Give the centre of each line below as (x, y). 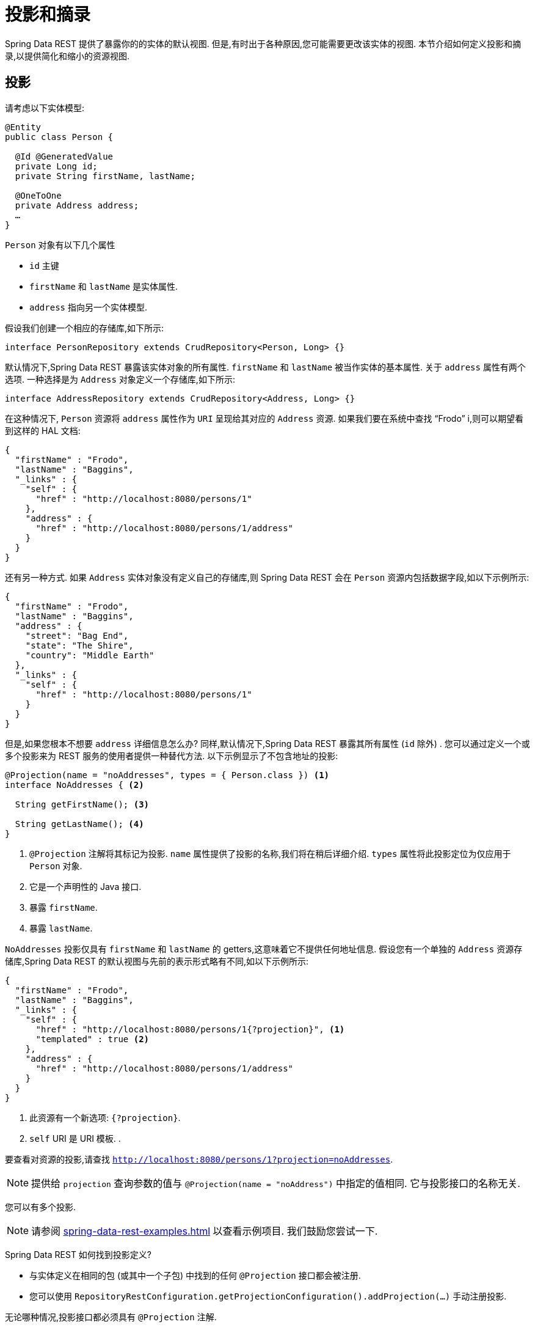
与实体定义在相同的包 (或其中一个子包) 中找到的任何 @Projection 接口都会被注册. (195, 1275)
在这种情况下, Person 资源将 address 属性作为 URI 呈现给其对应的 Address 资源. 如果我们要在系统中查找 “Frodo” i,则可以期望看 (264, 418)
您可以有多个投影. (41, 1207)
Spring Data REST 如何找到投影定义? (78, 1254)
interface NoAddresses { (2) (75, 785)
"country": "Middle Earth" (90, 655)
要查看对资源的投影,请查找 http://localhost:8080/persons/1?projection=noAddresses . (199, 1159)
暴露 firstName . (64, 907)
